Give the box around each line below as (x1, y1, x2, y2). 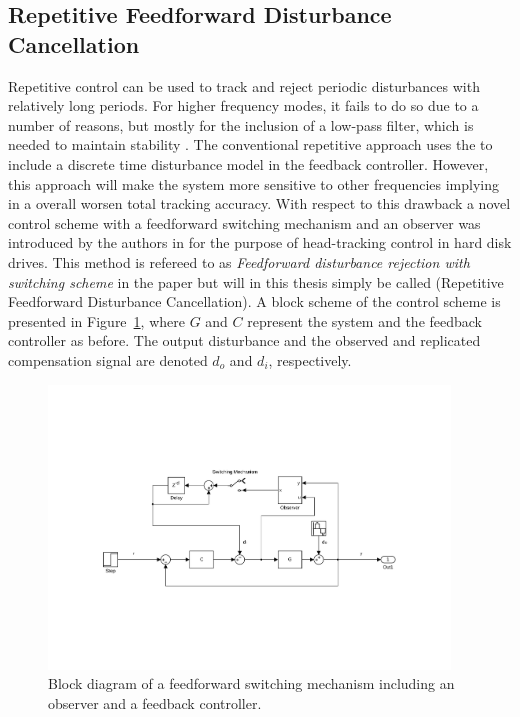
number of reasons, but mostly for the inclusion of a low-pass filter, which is (8, 114, 474, 135)
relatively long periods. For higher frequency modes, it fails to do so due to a (8, 95, 479, 116)
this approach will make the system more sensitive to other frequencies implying (8, 173, 499, 194)
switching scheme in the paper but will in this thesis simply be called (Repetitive (8, 271, 504, 292)
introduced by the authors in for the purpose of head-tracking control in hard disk (8, 232, 512, 253)
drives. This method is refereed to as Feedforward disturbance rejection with (8, 251, 470, 272)
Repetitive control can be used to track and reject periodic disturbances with (8, 75, 480, 96)
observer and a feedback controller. (48, 692, 262, 713)
